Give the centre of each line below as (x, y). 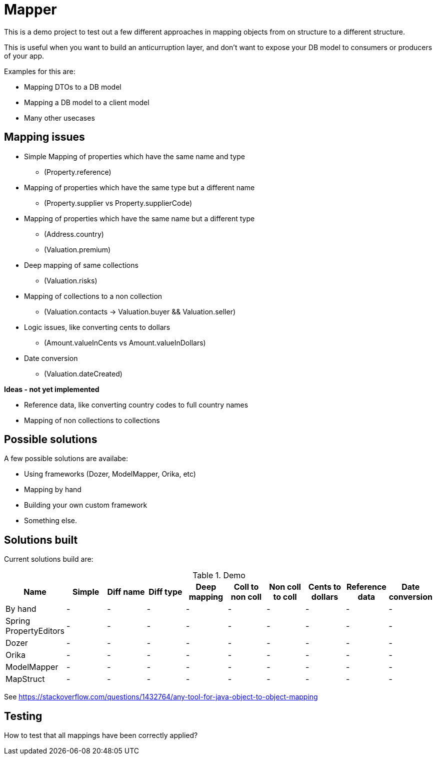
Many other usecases (59, 118)
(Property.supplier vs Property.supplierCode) (118, 203)
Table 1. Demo (219, 576)
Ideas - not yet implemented (52, 389)
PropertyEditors (35, 631)
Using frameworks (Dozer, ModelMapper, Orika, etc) (110, 474)
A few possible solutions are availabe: (66, 459)
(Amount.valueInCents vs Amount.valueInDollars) (125, 342)
